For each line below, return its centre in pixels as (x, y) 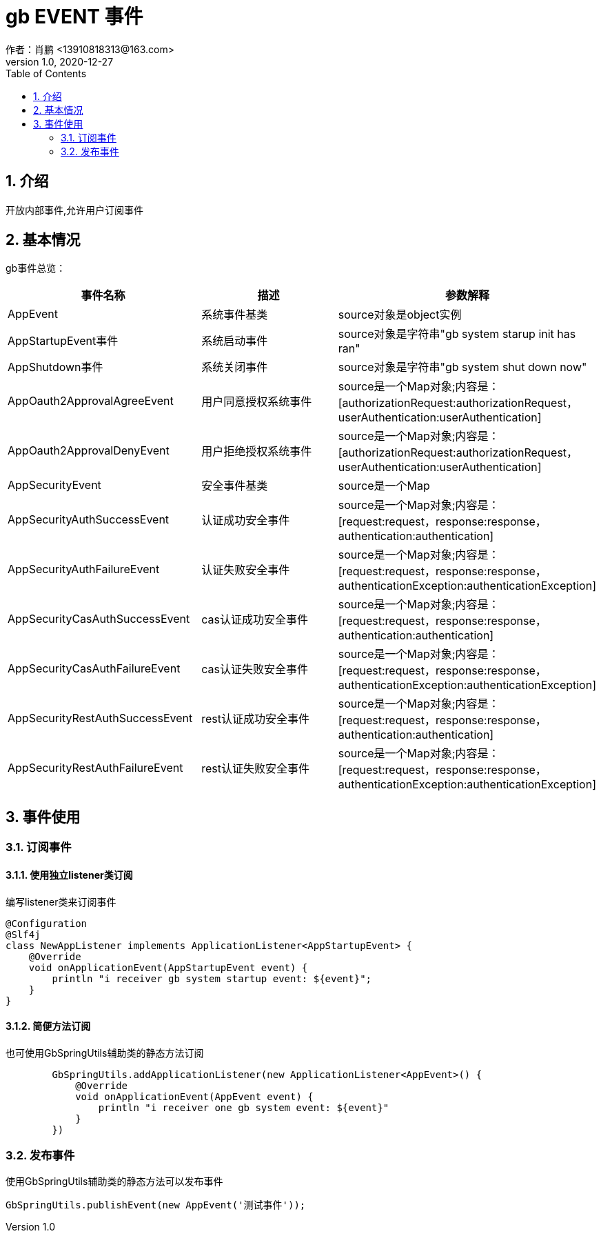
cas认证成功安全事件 (255, 620)
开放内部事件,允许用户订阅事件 (75, 210)
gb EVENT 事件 (74, 17)
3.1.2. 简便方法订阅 (48, 1026)
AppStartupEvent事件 (63, 341)
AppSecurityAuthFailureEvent (84, 569)
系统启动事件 (235, 341)
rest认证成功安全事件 (256, 719)
